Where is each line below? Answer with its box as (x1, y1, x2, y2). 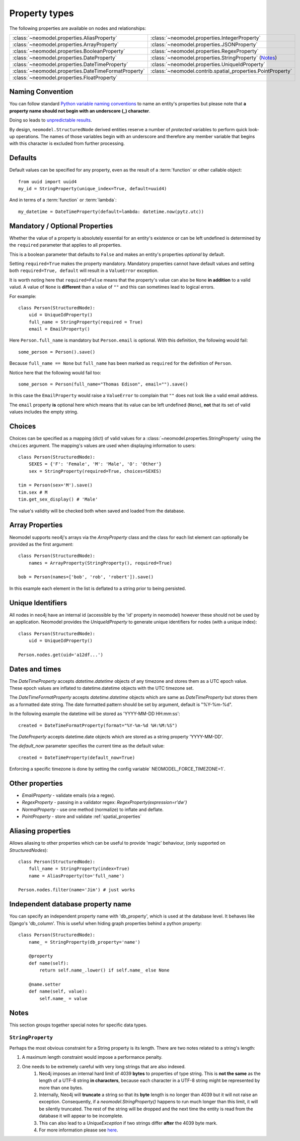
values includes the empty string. (9, 409, 79, 415)
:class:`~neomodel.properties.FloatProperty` (12, 74, 118, 81)
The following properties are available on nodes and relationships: (9, 25, 146, 31)
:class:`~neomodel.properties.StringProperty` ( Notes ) (150, 54, 277, 61)
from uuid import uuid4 (18, 179, 77, 184)
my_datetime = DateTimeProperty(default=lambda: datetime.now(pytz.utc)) (18, 208, 204, 214)
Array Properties (9, 521, 63, 529)
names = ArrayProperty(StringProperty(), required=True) (28, 560, 172, 566)
